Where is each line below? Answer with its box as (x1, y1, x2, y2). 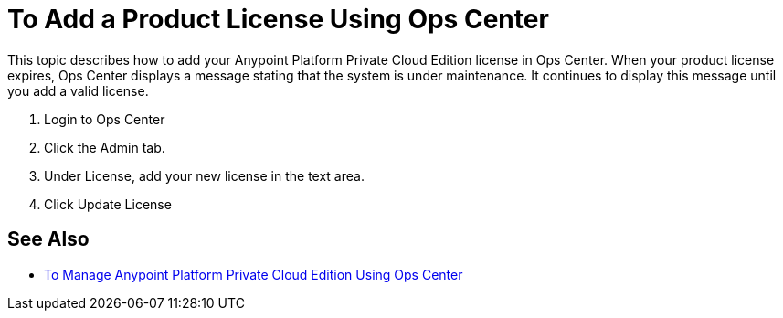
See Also (7, 228, 90, 251)
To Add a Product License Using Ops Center (7, 4, 549, 35)
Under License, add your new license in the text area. (44, 167, 365, 184)
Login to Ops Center (44, 111, 165, 127)
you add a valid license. (7, 82, 149, 99)
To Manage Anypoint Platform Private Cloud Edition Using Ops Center (44, 266, 463, 282)
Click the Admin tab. (44, 139, 165, 155)
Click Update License (44, 196, 172, 212)
